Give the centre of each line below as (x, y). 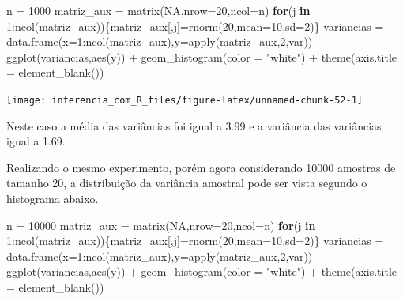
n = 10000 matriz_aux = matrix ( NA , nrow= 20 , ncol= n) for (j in (161, 225)
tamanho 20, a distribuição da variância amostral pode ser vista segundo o (187, 183)
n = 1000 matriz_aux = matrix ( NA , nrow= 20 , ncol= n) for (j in (158, 10)
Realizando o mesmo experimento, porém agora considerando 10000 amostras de (201, 167)
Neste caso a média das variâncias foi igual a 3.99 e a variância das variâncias (194, 125)
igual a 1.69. (36, 141)
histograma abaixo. (53, 198)
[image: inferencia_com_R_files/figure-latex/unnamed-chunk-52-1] (185, 100)
